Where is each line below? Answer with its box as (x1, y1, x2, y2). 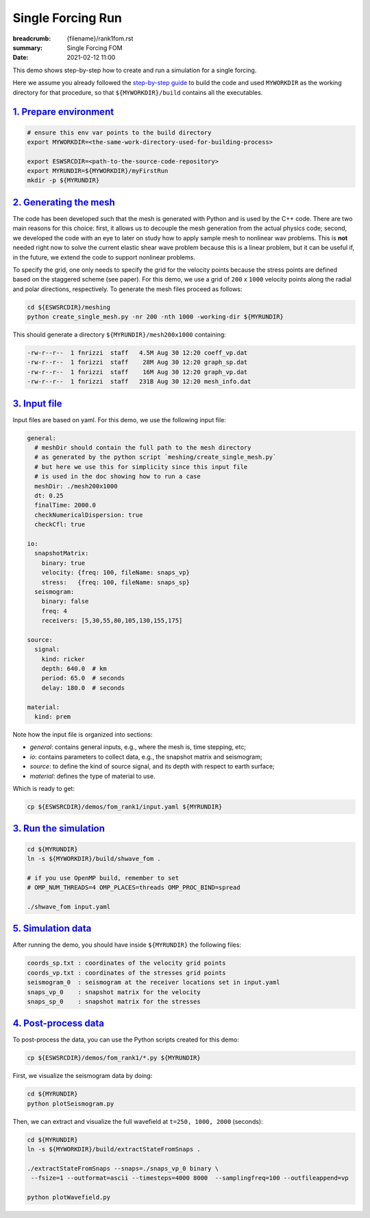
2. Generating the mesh (12, 196, 116, 208)
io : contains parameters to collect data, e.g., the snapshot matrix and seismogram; (29, 752, 263, 761)
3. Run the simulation (12, 823, 106, 834)
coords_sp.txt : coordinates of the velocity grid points (27, 959, 226, 967)
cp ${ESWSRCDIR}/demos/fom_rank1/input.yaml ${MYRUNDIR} (27, 803, 223, 810)
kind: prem (34, 713, 71, 721)
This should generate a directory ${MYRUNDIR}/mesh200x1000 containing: (12, 330, 226, 339)
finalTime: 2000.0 (34, 501, 96, 509)
